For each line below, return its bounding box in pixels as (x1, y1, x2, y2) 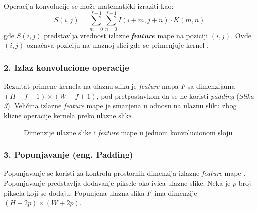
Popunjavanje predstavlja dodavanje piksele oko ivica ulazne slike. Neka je (4, 177, 231, 188)
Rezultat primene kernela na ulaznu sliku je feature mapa (4, 81, 179, 91)
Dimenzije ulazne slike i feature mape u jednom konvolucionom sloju (24, 127, 233, 137)
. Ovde (231, 30, 251, 40)
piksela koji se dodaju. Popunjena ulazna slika (4, 187, 145, 198)
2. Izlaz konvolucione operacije (4, 61, 129, 73)
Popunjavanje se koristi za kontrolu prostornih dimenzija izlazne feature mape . (4, 168, 246, 178)
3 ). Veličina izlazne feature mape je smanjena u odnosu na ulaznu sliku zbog (4, 100, 237, 111)
